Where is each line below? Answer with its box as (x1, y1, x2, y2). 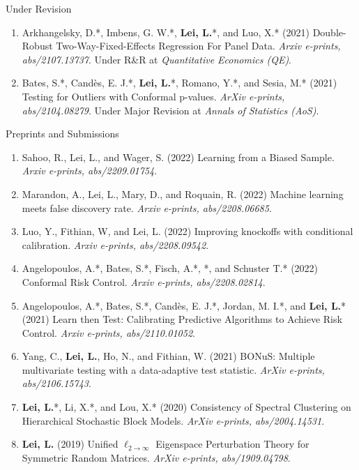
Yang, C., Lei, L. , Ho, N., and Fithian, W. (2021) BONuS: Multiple (22, 349, 315, 363)
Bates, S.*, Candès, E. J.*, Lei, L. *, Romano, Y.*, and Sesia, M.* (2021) (22, 75, 337, 90)
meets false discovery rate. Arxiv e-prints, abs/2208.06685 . (22, 200, 272, 215)
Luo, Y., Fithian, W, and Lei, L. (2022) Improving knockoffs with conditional (22, 224, 353, 238)
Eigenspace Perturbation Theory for (155, 437, 310, 451)
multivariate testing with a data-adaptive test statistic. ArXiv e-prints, (22, 362, 325, 377)
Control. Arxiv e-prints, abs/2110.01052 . (22, 325, 195, 340)
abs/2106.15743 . (22, 376, 91, 391)
